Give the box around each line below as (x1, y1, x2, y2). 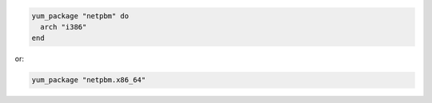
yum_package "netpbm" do (31, 11, 130, 20)
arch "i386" (40, 22, 87, 31)
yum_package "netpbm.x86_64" (31, 76, 146, 85)
